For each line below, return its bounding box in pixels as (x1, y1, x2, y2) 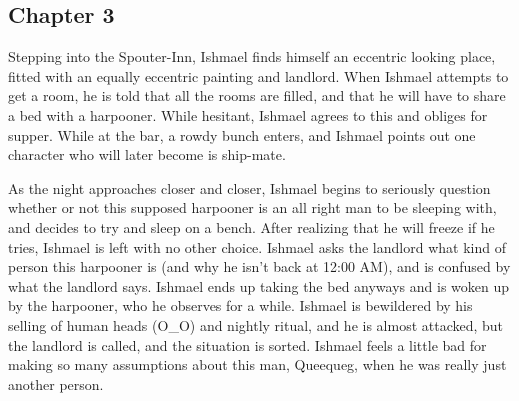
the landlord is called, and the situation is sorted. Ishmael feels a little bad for (8, 334, 487, 355)
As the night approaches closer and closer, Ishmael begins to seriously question (8, 177, 491, 198)
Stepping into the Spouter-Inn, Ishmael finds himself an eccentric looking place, (8, 46, 496, 67)
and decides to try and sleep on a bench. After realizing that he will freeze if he (8, 216, 495, 237)
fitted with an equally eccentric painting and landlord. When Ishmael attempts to (8, 65, 509, 86)
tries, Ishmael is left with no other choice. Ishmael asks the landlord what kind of (8, 236, 506, 257)
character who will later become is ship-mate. (8, 144, 286, 165)
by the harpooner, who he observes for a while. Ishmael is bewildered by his (8, 295, 473, 316)
